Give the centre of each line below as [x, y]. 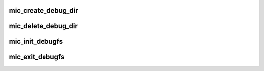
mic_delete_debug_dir [43, 26]
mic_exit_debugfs [37, 57]
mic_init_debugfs [36, 42]
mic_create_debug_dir [44, 10]
